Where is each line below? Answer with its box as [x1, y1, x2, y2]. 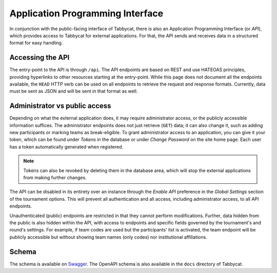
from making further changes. [23, 175, 87, 181]
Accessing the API [9, 53, 70, 62]
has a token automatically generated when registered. [9, 143, 124, 150]
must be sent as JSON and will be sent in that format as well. [9, 88, 138, 94]
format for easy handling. [9, 40, 63, 46]
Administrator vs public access [9, 101, 111, 110]
